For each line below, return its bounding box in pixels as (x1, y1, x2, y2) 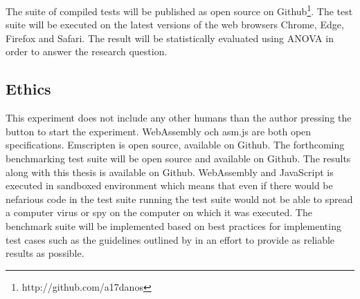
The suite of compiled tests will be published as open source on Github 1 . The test (6, 2, 353, 18)
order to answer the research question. (6, 44, 168, 59)
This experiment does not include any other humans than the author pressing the (6, 110, 352, 125)
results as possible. (6, 246, 84, 260)
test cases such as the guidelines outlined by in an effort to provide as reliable (6, 232, 335, 247)
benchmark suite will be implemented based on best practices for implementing (6, 218, 341, 233)
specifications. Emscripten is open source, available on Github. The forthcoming (6, 137, 345, 152)
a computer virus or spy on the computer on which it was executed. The (6, 205, 312, 220)
